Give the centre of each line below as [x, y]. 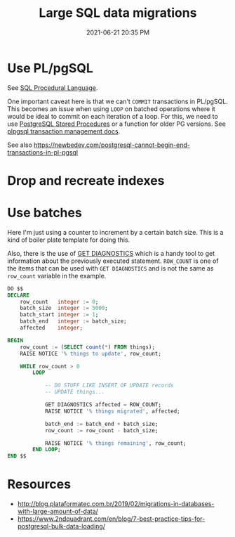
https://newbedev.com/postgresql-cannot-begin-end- [112, 145]
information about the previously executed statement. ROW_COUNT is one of [113, 261]
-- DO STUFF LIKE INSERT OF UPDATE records [109, 386]
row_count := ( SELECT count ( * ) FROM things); [88, 347]
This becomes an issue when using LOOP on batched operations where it [111, 109]
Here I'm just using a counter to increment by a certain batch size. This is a [115, 232]
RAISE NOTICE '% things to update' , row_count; [90, 354]
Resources [39, 485]
